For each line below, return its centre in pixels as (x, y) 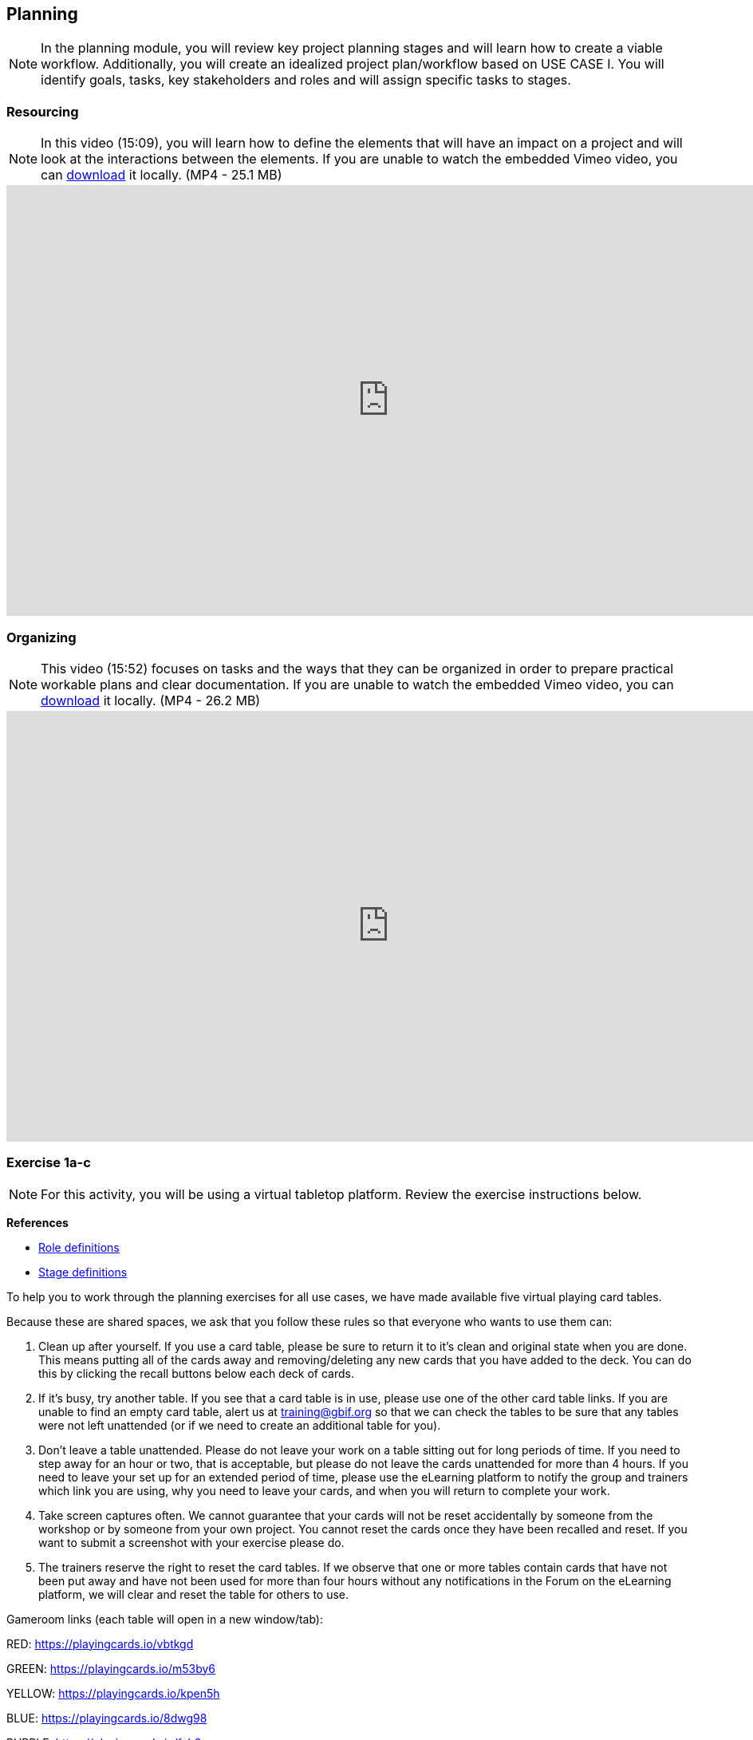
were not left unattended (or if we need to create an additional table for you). (240, 1425)
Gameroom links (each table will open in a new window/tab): (165, 1619)
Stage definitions (83, 1272)
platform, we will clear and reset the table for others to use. (194, 1594)
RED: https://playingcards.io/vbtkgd (100, 1643)
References (37, 1222)
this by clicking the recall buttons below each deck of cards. (196, 1373)
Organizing (41, 637)
